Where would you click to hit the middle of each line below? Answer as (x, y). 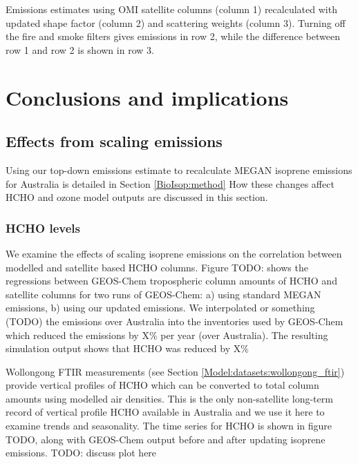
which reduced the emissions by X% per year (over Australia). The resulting (167, 335)
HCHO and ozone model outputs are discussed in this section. (137, 197)
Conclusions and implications (147, 97)
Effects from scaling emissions (114, 141)
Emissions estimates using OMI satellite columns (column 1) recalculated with (171, 9)
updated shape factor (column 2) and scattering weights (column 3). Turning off (176, 22)
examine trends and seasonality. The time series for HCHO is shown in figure (169, 426)
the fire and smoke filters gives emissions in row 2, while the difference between (173, 36)
